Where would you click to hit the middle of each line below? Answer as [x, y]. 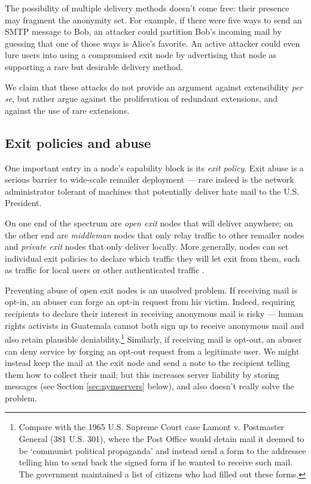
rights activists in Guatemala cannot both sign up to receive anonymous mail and [155, 325]
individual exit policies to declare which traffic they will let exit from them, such [153, 258]
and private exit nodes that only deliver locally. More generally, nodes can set [147, 246]
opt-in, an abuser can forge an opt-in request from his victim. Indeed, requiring [150, 302]
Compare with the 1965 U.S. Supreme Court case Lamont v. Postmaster [152, 427]
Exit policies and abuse [78, 142]
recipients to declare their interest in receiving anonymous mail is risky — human [154, 314]
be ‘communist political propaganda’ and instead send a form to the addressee [162, 450]
